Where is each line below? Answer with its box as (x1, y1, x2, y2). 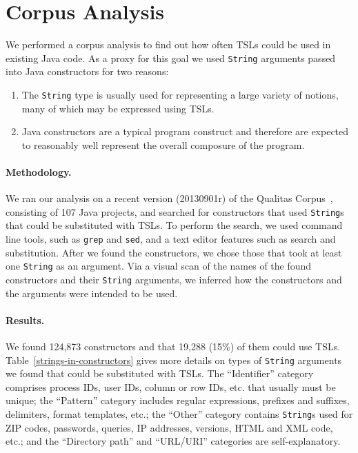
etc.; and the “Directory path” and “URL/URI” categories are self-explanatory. (6, 434, 341, 448)
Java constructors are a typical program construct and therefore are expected (21, 124, 349, 139)
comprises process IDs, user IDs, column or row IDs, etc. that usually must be (6, 379, 336, 394)
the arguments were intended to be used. (6, 285, 178, 300)
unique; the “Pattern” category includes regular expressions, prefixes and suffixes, (6, 393, 350, 407)
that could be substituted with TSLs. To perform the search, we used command (6, 218, 343, 232)
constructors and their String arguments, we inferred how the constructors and (6, 272, 342, 286)
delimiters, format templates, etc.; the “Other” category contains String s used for (6, 407, 353, 421)
